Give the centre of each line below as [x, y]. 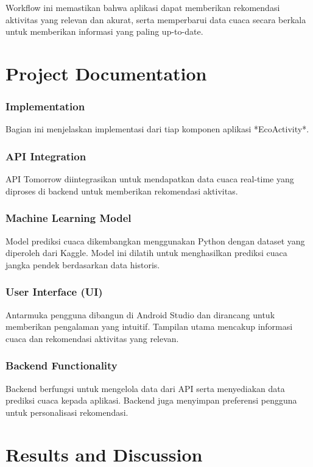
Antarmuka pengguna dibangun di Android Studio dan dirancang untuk [140, 314]
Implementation [45, 106]
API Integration [46, 156]
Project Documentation [106, 73]
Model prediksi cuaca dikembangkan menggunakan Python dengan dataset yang [155, 241]
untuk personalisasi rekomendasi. [67, 412]
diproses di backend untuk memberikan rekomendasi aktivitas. [122, 191]
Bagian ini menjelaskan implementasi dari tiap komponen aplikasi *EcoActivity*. [157, 129]
